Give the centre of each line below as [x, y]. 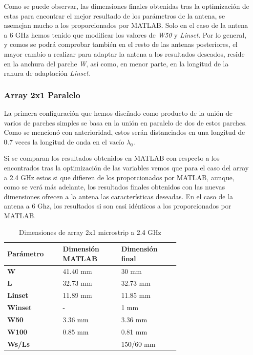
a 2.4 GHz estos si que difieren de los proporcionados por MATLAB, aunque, [119, 177]
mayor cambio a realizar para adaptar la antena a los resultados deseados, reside [124, 53]
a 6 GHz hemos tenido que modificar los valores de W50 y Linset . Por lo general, [125, 34]
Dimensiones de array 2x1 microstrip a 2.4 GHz [90, 232]
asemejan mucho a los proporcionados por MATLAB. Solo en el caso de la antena [126, 25]
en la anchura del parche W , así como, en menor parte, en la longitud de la [116, 63]
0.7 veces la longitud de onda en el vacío [64, 141]
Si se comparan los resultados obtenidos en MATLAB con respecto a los [112, 158]
